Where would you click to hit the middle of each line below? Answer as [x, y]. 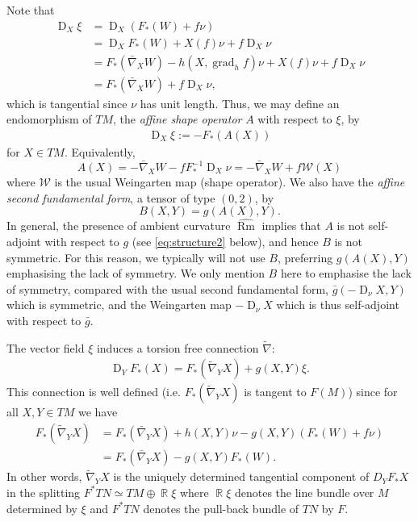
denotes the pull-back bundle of [221, 508]
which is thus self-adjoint [338, 305]
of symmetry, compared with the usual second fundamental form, [167, 288]
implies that [291, 226]
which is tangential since [67, 103]
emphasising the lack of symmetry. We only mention [136, 273]
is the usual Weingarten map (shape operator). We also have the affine [230, 182]
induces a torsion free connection [178, 347]
